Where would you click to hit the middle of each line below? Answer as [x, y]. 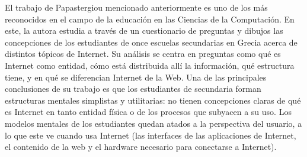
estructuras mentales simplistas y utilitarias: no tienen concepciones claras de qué [153, 100]
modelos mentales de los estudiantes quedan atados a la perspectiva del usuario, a [153, 123]
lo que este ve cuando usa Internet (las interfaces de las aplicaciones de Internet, [151, 135]
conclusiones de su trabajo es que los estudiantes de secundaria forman [133, 89]
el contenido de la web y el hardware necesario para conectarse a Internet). [141, 147]
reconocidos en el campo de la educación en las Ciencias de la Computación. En [150, 19]
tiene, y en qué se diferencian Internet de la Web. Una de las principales [136, 77]
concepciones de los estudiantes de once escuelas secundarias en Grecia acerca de [151, 42]
